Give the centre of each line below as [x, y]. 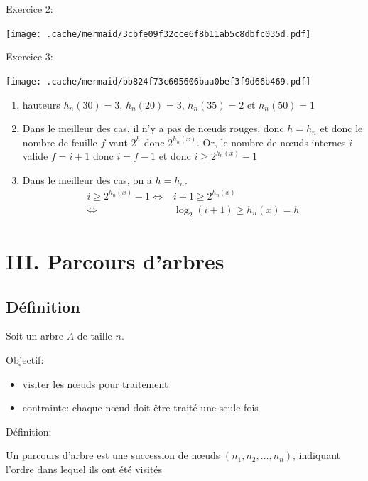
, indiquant [316, 455]
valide [35, 156]
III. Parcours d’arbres [115, 260]
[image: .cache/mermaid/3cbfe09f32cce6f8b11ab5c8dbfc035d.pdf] [158, 34]
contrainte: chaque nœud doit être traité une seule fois [140, 407]
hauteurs [41, 104]
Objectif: [25, 359]
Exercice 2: [29, 9]
